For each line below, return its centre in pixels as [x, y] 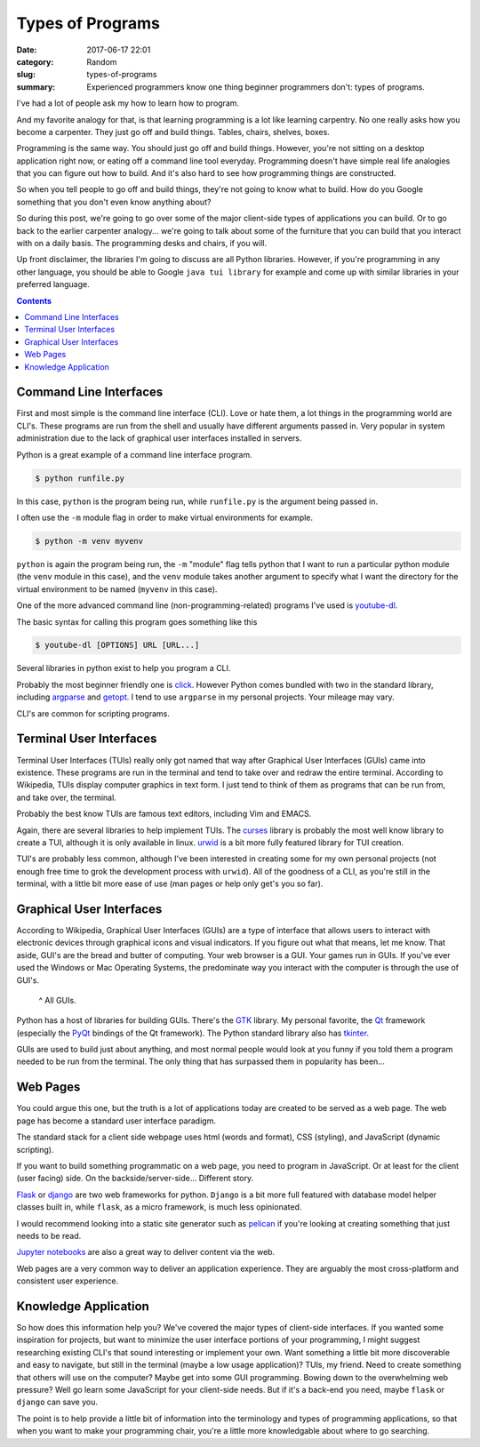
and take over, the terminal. [67, 797]
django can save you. [57, 1402]
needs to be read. [49, 1235]
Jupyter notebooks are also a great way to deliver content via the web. [146, 1252]
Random [102, 61]
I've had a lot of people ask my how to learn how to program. [128, 103]
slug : [26, 75]
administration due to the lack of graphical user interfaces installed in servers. [159, 438]
